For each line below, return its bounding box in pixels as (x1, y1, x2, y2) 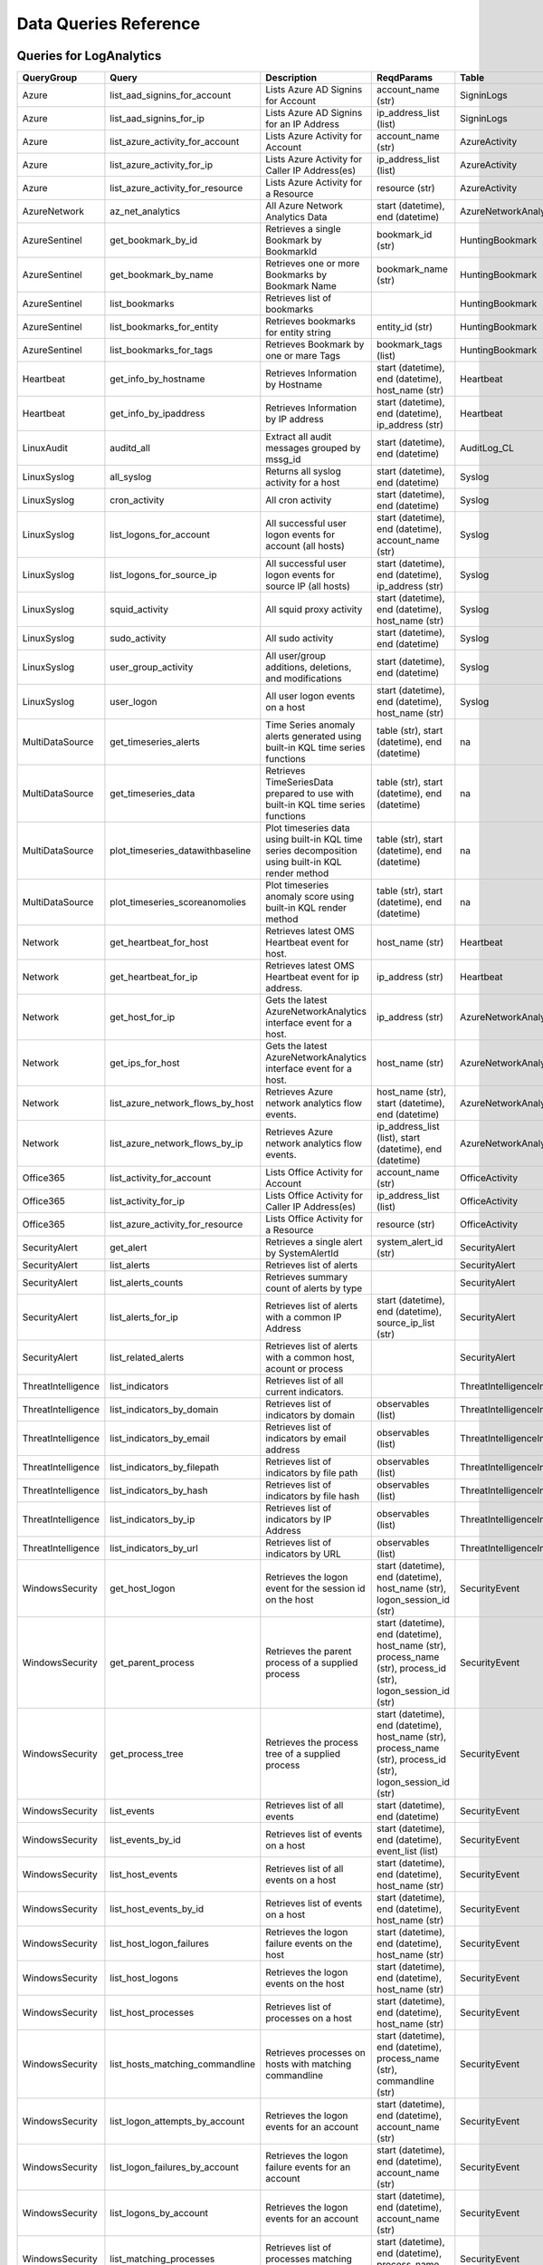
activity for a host (265, 477, 340, 489)
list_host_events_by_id (110, 1903, 205, 1915)
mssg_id (265, 453, 301, 466)
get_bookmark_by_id (110, 234, 198, 246)
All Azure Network (265, 199, 344, 212)
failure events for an (265, 2161, 351, 2173)
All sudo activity (265, 632, 334, 645)
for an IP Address (265, 118, 339, 130)
